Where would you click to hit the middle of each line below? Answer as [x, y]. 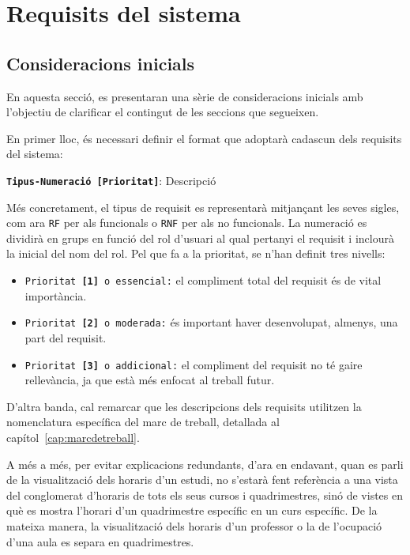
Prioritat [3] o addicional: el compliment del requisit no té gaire [194, 364]
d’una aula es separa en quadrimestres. [100, 541]
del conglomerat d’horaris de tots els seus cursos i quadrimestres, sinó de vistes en [205, 495]
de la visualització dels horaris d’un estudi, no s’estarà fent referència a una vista [202, 479]
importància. [56, 295]
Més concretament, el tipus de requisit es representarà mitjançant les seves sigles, [203, 207]
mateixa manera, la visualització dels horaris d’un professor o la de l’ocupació [194, 525]
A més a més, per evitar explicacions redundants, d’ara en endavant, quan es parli [205, 464]
